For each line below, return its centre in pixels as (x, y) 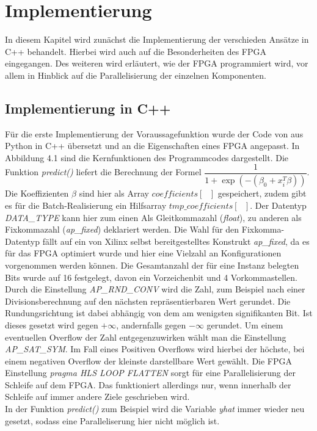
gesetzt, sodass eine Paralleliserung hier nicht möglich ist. (112, 420)
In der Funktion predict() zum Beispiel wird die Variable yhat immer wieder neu (155, 409)
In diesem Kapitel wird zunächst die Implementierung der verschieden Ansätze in (157, 39)
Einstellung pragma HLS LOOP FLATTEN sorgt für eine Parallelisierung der (150, 373)
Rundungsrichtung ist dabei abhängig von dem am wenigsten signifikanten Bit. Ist (159, 313)
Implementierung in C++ (88, 108)
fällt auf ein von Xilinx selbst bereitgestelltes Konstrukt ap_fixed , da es (176, 241)
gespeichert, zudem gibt (262, 193)
